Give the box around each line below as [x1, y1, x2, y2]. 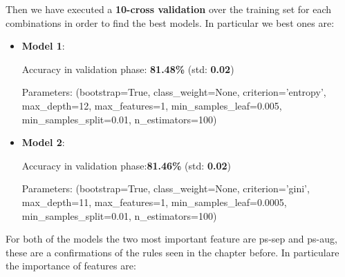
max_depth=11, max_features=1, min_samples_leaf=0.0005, [21, 194, 287, 209]
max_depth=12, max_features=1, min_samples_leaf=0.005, [21, 98, 282, 112]
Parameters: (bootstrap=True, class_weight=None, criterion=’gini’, [21, 181, 310, 196]
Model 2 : [21, 135, 65, 150]
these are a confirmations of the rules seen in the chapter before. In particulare [6, 245, 339, 259]
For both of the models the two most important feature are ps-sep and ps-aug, [6, 232, 337, 246]
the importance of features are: [6, 258, 136, 273]
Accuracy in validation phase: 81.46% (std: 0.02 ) [21, 158, 231, 172]
